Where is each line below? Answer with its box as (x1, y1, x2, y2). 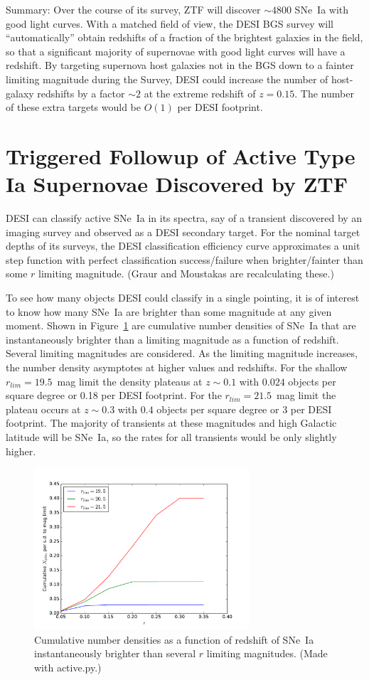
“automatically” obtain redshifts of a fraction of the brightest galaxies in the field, (6, 30, 363, 45)
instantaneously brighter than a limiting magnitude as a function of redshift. (6, 331, 339, 346)
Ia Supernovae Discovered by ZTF (6, 169, 348, 198)
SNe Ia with (294, 2, 349, 16)
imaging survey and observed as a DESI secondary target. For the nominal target (6, 224, 360, 239)
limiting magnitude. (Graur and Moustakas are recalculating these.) (38, 266, 334, 281)
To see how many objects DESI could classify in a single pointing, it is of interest (6, 290, 360, 305)
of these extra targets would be (6, 100, 141, 115)
